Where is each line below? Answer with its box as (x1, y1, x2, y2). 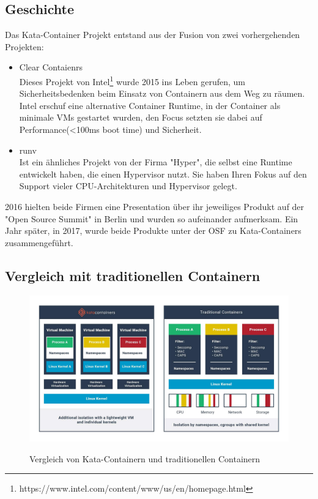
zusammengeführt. (5, 236, 73, 249)
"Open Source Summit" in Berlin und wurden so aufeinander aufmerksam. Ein (5, 212, 298, 225)
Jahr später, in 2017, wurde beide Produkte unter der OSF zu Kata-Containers (5, 224, 301, 237)
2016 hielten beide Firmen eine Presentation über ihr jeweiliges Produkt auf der (5, 200, 305, 212)
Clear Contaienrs (19, 61, 83, 73)
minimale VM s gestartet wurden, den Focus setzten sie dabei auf (19, 111, 262, 124)
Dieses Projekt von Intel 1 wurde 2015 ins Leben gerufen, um (19, 73, 246, 88)
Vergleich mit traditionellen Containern (5, 266, 261, 285)
